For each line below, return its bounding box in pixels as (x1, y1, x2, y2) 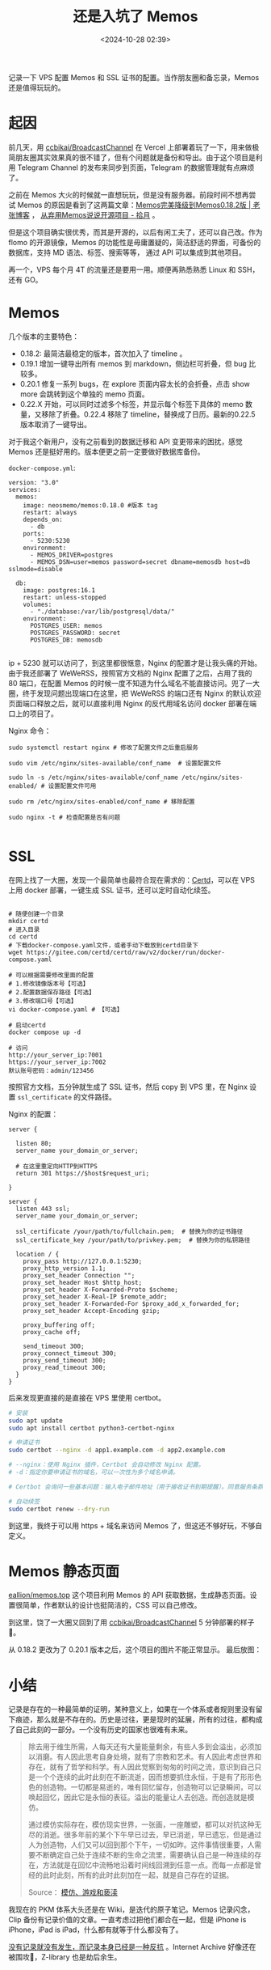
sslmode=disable (8, 565, 63, 573)
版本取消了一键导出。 (19, 419, 91, 429)
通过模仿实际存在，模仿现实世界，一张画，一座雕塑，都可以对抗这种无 (27, 1820, 262, 1829)
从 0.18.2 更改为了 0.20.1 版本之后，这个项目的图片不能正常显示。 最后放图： (8, 1645, 262, 1654)
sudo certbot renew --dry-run (8, 1505, 110, 1513)
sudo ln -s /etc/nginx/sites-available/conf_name (8, 773, 179, 782)
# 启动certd (8, 1021, 46, 1029)
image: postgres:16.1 (23, 586, 95, 595)
